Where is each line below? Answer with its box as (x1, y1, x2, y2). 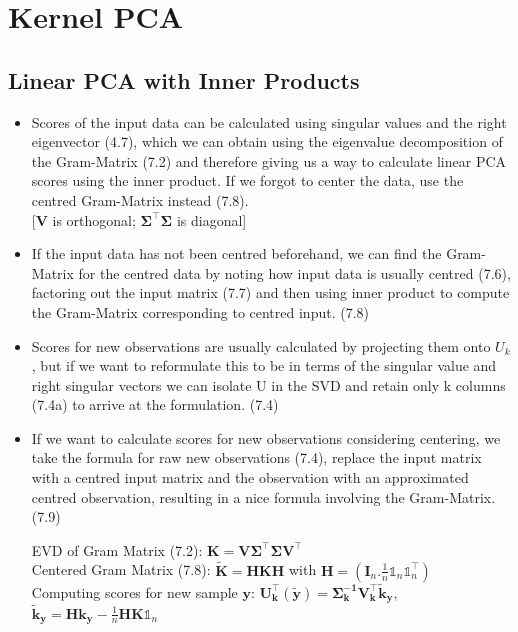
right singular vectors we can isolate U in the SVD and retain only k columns (31, 374, 506, 395)
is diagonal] (176, 209, 247, 230)
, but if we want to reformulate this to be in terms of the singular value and (31, 355, 497, 376)
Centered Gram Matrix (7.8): (31, 559, 211, 580)
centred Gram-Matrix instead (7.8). (31, 189, 249, 210)
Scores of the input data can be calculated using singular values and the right (31, 111, 507, 132)
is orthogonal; (52, 209, 136, 230)
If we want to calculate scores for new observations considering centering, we (31, 427, 501, 448)
